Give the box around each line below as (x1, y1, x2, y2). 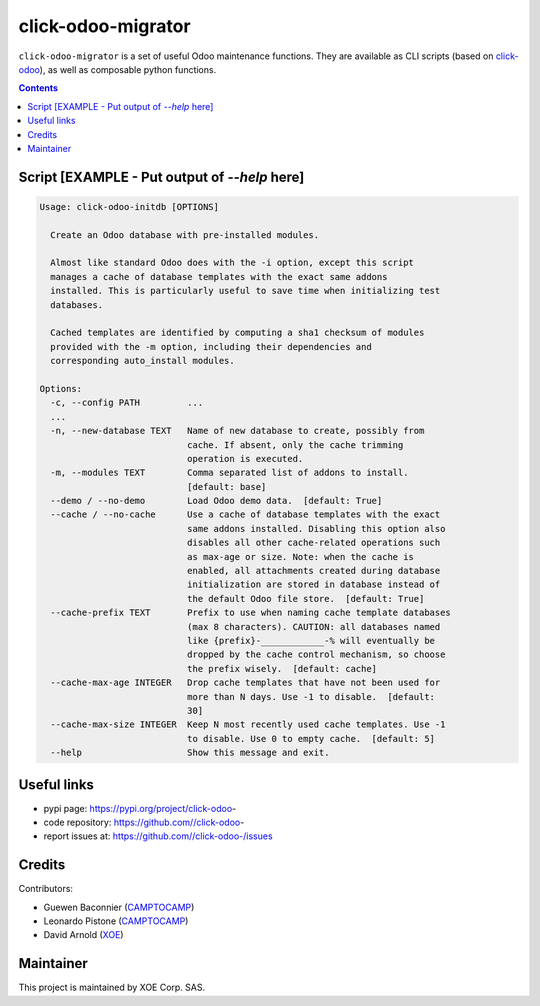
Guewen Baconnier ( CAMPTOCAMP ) (43, 901, 195, 913)
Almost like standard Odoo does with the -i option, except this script (50, 257, 415, 269)
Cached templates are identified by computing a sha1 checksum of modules (50, 327, 425, 339)
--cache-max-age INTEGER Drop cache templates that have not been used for (50, 677, 441, 689)
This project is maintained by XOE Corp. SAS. (18, 981, 205, 994)
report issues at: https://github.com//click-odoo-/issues (43, 830, 274, 842)
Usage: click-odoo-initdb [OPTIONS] (39, 201, 220, 212)
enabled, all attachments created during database (186, 565, 441, 577)
